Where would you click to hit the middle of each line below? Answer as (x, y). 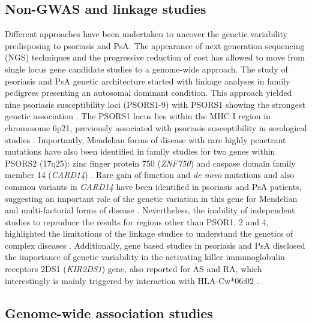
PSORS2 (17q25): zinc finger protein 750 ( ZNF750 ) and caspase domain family (150, 163)
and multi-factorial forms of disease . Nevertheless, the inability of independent (150, 210)
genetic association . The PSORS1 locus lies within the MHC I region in (138, 116)
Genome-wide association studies (109, 313)
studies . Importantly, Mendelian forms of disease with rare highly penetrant (145, 139)
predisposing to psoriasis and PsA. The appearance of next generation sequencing (155, 45)
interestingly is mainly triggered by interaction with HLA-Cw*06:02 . (132, 280)
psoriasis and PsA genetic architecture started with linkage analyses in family (148, 81)
